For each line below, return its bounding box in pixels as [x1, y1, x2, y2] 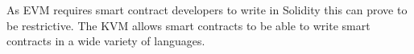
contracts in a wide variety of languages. [6, 33, 205, 49]
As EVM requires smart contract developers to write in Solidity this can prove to [6, 2, 408, 17]
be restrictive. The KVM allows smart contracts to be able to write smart [6, 17, 371, 33]
